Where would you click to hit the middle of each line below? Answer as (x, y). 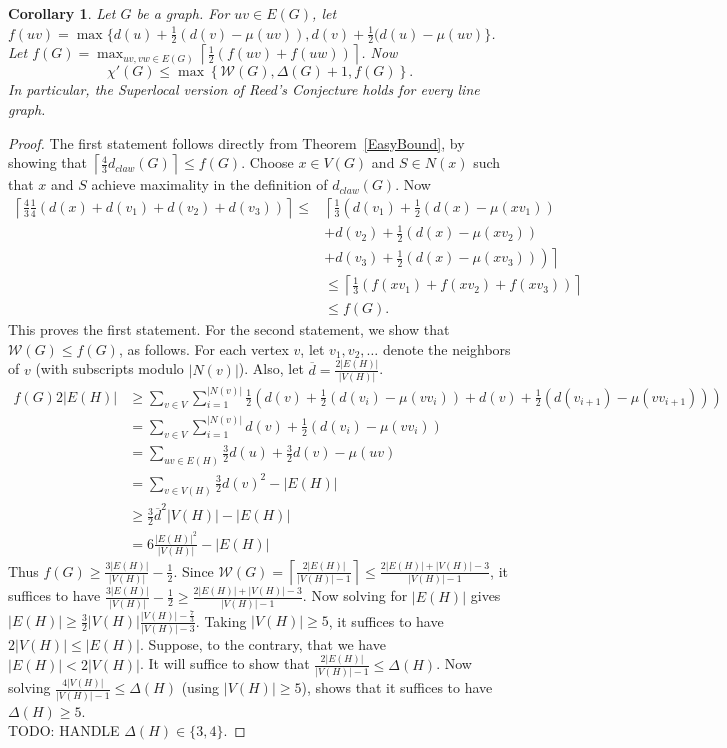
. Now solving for (355, 595)
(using (200, 687)
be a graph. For (183, 13)
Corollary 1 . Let (62, 13)
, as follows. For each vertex (203, 348)
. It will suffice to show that (224, 663)
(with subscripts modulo (109, 368)
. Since (193, 570)
